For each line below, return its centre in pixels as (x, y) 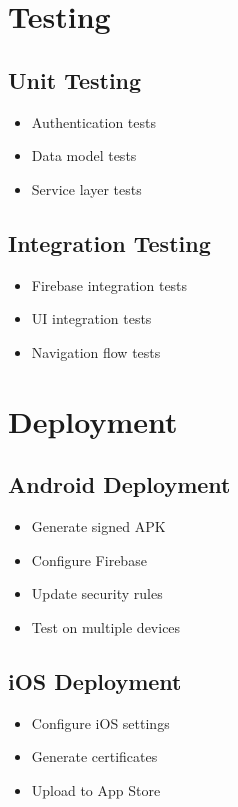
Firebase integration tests (109, 284)
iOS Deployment (95, 680)
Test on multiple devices (106, 626)
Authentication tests (94, 121)
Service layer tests (86, 188)
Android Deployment (119, 484)
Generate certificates (94, 756)
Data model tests (84, 155)
